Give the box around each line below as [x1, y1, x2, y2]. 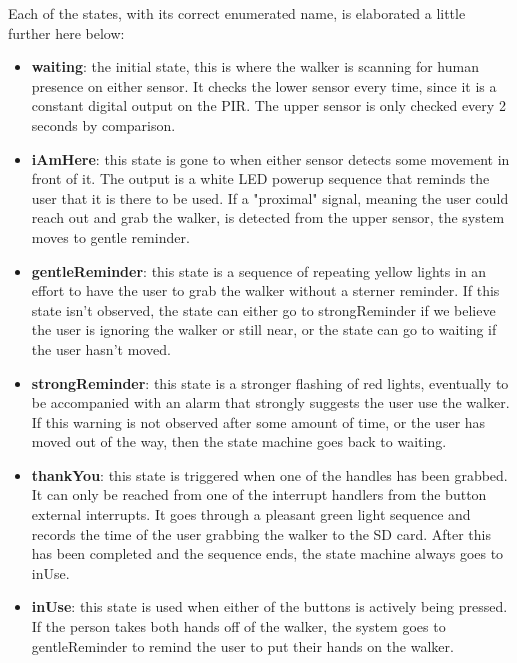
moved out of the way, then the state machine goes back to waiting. [31, 431, 447, 452]
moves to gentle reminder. [31, 226, 190, 247]
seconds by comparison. [31, 114, 176, 135]
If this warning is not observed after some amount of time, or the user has [31, 411, 486, 432]
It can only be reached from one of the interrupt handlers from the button [31, 484, 487, 505]
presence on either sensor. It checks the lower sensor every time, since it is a [31, 75, 497, 96]
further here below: [8, 22, 125, 43]
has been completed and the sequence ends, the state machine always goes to [31, 543, 504, 564]
